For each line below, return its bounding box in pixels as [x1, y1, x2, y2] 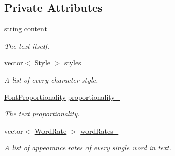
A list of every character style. [4, 74, 98, 85]
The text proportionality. [4, 108, 80, 119]
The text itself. [4, 40, 50, 51]
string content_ [4, 23, 53, 34]
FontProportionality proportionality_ [4, 91, 120, 102]
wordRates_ [80, 125, 119, 136]
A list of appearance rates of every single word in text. [4, 142, 171, 153]
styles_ [64, 57, 87, 68]
